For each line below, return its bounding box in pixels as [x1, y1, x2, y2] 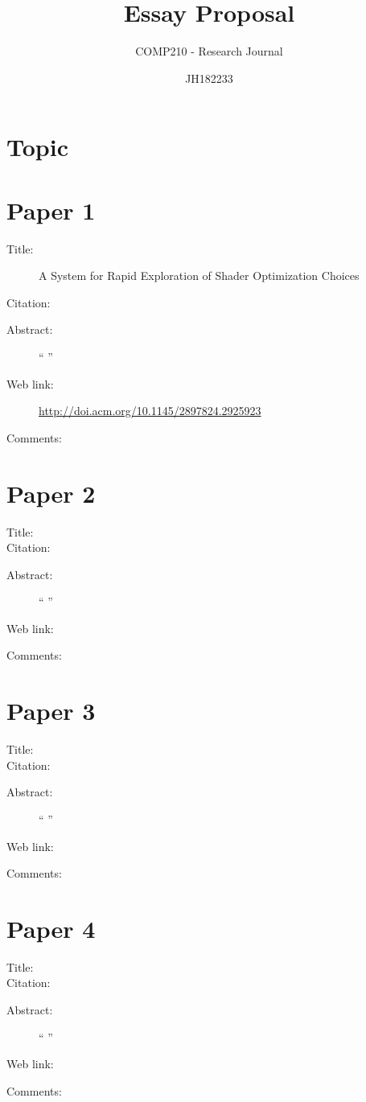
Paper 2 [6, 476, 96, 509]
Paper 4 [6, 911, 96, 944]
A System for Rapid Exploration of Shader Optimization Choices [39, 267, 360, 284]
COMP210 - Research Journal [135, 43, 283, 60]
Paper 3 [6, 694, 96, 727]
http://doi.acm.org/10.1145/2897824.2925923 [39, 402, 261, 419]
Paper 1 [6, 193, 96, 226]
